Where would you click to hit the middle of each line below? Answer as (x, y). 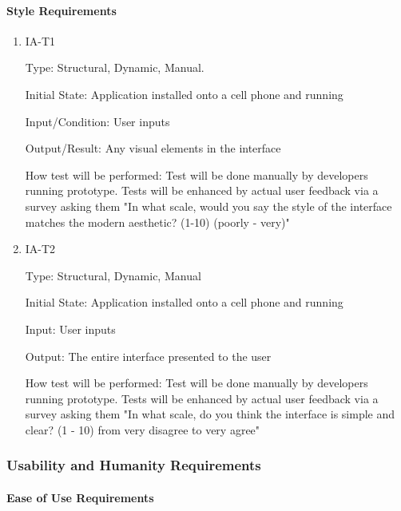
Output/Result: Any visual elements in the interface (153, 148)
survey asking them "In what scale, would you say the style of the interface (208, 206)
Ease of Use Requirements (80, 497)
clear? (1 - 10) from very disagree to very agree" (143, 429)
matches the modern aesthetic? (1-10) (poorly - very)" (157, 222)
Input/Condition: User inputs (97, 121)
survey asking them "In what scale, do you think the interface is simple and (210, 414)
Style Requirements (62, 10)
